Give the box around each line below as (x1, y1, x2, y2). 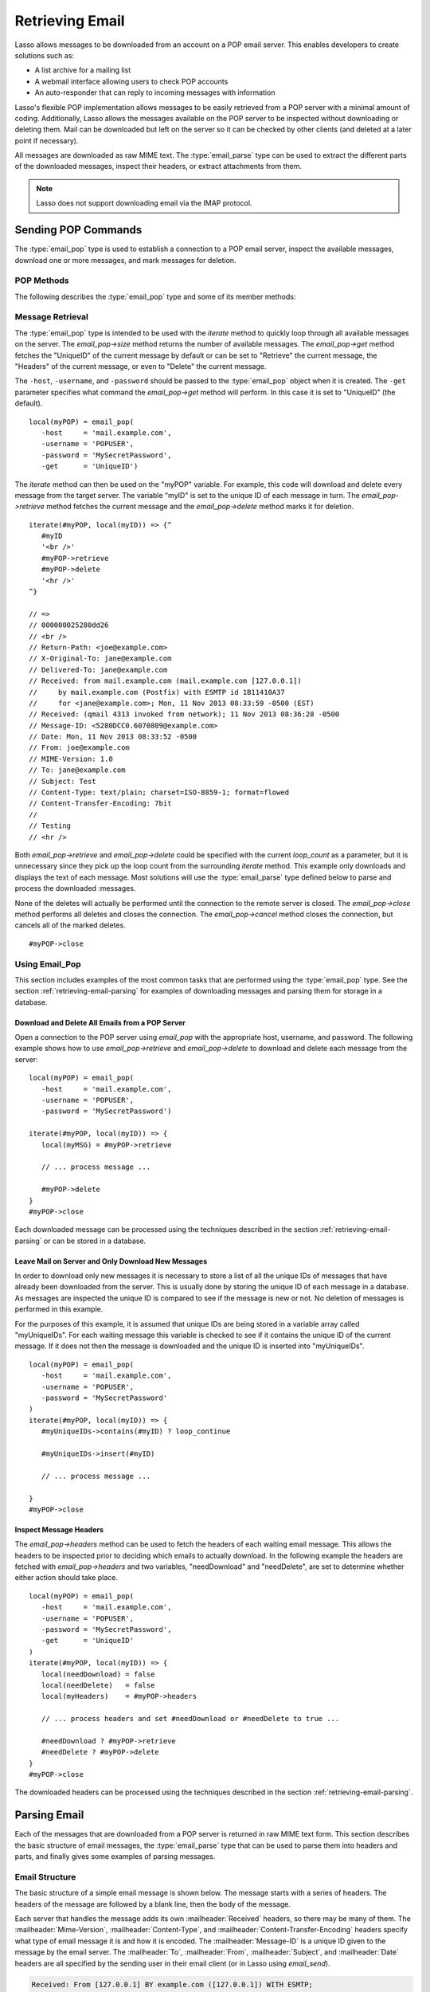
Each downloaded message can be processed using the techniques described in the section (14, 1225, 319, 1234)
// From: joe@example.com (29, 743, 131, 752)
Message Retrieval (14, 312, 89, 323)
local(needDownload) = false (41, 1669, 155, 1679)
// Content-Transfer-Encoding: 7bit (29, 799, 172, 808)
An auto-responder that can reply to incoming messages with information (34, 88, 276, 97)
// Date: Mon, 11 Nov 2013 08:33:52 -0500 (29, 732, 197, 741)
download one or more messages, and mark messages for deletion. (14, 255, 236, 265)
